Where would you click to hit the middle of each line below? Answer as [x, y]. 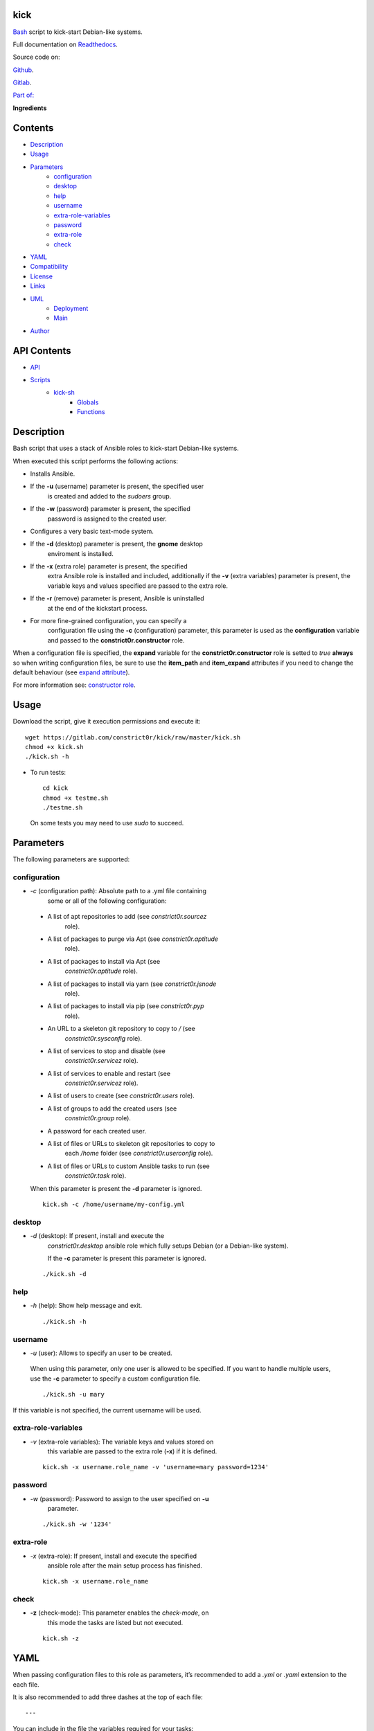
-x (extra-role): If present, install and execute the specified [114, 1556]
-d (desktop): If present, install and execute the [97, 1236]
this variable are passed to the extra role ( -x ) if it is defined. [132, 1451]
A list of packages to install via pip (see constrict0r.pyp [126, 1006]
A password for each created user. [97, 1131]
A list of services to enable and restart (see [109, 1073]
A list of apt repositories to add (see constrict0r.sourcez [127, 917]
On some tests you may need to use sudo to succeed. [107, 823]
